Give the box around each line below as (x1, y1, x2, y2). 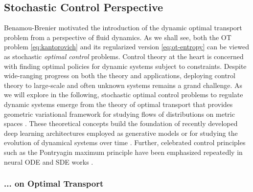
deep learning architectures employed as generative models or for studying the (4, 128, 238, 138)
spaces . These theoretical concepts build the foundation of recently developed (4, 118, 238, 128)
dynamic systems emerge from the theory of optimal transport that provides (4, 99, 233, 109)
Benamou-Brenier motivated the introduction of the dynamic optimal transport (4, 22, 242, 33)
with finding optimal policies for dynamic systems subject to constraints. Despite (4, 61, 247, 71)
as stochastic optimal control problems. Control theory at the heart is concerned (4, 51, 244, 61)
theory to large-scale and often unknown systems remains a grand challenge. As (4, 80, 243, 90)
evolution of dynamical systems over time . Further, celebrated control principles (4, 137, 246, 148)
